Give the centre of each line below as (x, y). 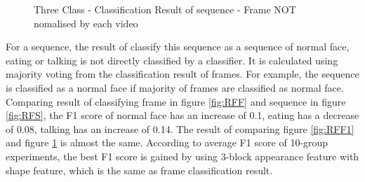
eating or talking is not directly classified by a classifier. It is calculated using (172, 60)
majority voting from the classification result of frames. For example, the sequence (182, 74)
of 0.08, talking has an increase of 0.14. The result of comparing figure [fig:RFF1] (180, 128)
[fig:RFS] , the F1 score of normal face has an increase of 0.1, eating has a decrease (182, 115)
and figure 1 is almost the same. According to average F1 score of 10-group (167, 142)
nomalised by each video (86, 23)
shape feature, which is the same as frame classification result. (139, 170)
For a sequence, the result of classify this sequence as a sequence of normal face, (178, 47)
